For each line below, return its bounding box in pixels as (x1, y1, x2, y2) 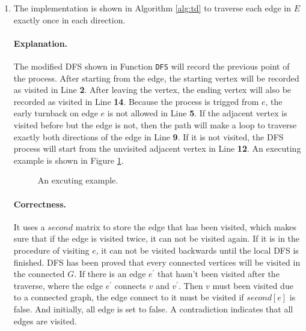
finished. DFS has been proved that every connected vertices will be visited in (13, 255, 301, 268)
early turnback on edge (13, 107, 98, 119)
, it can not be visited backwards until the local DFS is (96, 243, 299, 256)
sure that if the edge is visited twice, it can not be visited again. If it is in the (13, 232, 300, 245)
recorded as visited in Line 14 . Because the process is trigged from (13, 95, 259, 107)
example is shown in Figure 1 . (13, 154, 124, 166)
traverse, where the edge (13, 279, 103, 291)
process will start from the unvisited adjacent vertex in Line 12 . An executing (13, 142, 301, 155)
